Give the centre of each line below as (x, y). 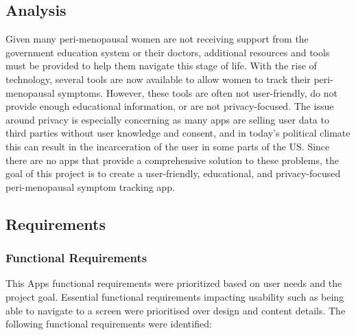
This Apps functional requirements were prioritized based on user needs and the (174, 283)
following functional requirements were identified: (109, 324)
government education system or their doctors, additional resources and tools (168, 52)
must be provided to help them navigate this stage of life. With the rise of (161, 66)
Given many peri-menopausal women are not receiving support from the (157, 39)
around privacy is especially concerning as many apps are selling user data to (167, 119)
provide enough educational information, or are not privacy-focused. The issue (170, 106)
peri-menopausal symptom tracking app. (90, 186)
